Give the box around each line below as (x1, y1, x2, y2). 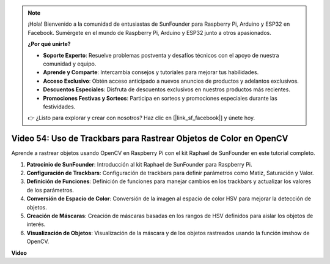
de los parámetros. (26, 186, 75, 194)
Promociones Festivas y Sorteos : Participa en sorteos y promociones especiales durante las (43, 94, 277, 102)
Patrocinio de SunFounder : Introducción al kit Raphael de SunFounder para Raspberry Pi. (26, 160, 253, 168)
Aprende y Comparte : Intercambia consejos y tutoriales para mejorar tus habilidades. (43, 69, 259, 76)
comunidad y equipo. (43, 60, 97, 67)
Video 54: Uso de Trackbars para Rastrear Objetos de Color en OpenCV (11, 134, 288, 144)
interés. (26, 221, 46, 228)
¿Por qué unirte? (28, 40, 71, 48)
